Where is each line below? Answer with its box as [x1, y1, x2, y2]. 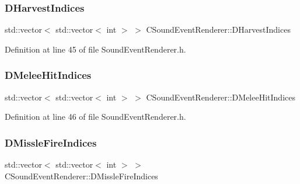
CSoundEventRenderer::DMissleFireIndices [5, 169, 158, 182]
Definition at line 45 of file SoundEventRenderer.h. [5, 43, 186, 55]
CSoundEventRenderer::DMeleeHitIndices [146, 91, 295, 103]
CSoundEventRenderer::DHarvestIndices [146, 23, 291, 36]
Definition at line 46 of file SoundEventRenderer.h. [5, 110, 186, 123]
